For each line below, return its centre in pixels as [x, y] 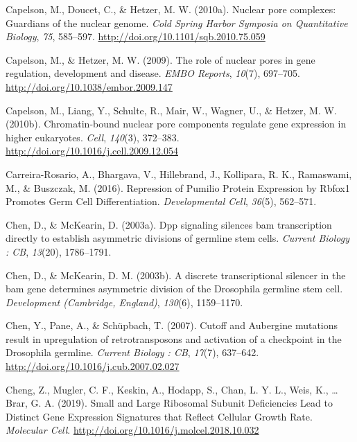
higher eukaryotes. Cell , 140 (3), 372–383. [93, 137]
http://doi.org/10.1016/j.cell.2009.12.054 [92, 151]
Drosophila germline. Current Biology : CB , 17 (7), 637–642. [132, 352]
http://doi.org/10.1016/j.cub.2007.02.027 [93, 366]
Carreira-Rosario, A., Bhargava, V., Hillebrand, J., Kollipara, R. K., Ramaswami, [179, 174]
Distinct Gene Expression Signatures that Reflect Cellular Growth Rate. [159, 416]
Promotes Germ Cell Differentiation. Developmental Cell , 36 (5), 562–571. [161, 201]
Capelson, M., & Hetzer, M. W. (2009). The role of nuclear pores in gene [160, 59]
